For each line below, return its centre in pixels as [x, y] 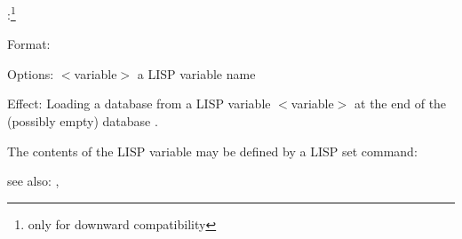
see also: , [33, 181]
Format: [29, 44]
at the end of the [401, 104]
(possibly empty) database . [83, 121]
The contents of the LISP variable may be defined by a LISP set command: [212, 151]
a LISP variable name [196, 73]
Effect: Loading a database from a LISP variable [139, 104]
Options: [31, 73]
